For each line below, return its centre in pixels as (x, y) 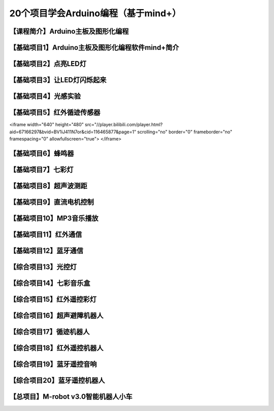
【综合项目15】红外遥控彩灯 (53, 299)
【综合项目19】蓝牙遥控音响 (53, 364)
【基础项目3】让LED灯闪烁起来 (58, 80)
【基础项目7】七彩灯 (41, 170)
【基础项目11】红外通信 (46, 234)
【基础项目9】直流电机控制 (52, 202)
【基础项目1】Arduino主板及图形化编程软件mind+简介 (94, 48)
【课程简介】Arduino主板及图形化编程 (69, 31)
